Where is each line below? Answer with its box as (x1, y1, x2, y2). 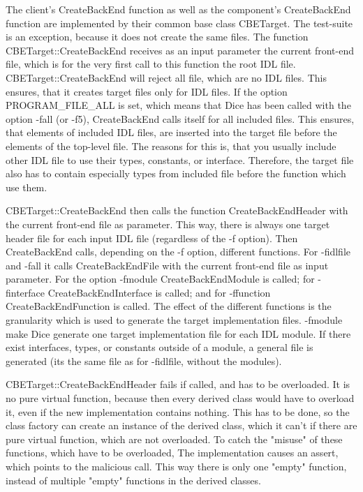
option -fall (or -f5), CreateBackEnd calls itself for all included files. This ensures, (6, 111, 355, 126)
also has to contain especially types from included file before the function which (6, 166, 346, 181)
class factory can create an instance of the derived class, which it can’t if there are (6, 418, 357, 433)
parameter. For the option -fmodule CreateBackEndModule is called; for (6, 271, 315, 286)
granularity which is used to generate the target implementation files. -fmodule (6, 313, 343, 327)
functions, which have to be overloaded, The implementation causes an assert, (6, 445, 339, 460)
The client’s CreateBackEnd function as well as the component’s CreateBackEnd (6, 2, 351, 16)
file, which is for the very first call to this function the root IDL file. (6, 57, 296, 71)
